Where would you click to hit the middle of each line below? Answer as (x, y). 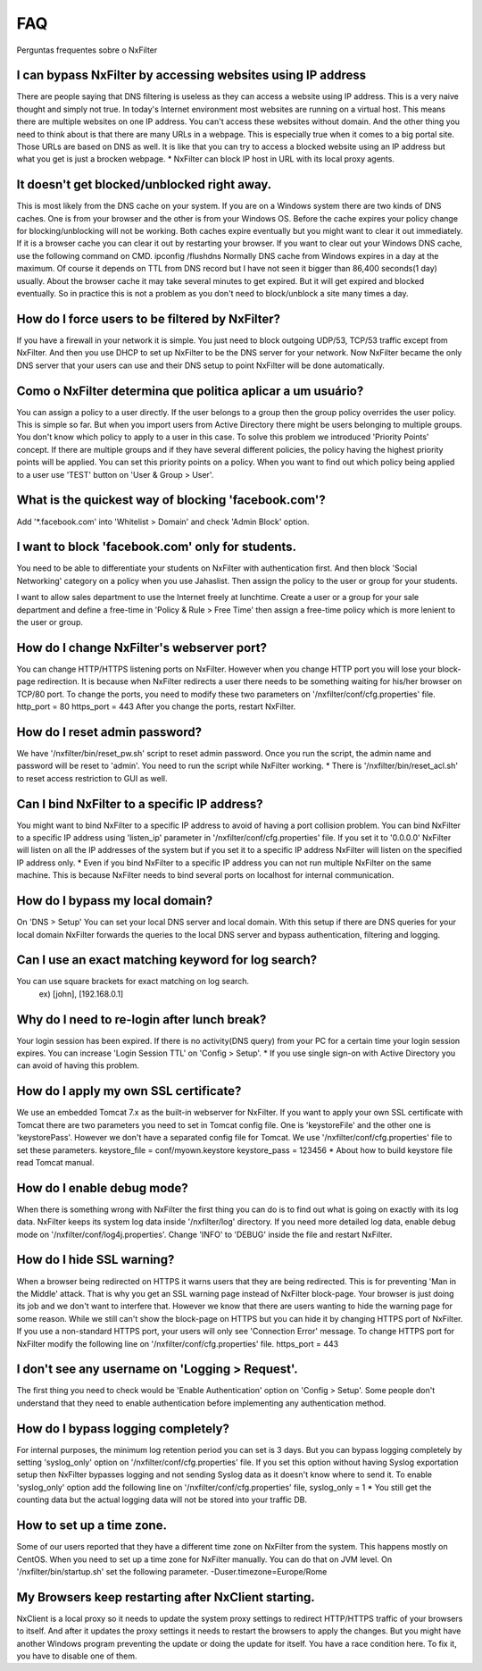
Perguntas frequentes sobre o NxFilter (87, 50)
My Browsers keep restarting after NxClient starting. (166, 1597)
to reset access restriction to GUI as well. (92, 778)
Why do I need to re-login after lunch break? (141, 1019)
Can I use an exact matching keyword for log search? (167, 960)
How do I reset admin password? (109, 732)
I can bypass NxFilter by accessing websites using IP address (191, 75)
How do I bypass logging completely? (123, 1429)
